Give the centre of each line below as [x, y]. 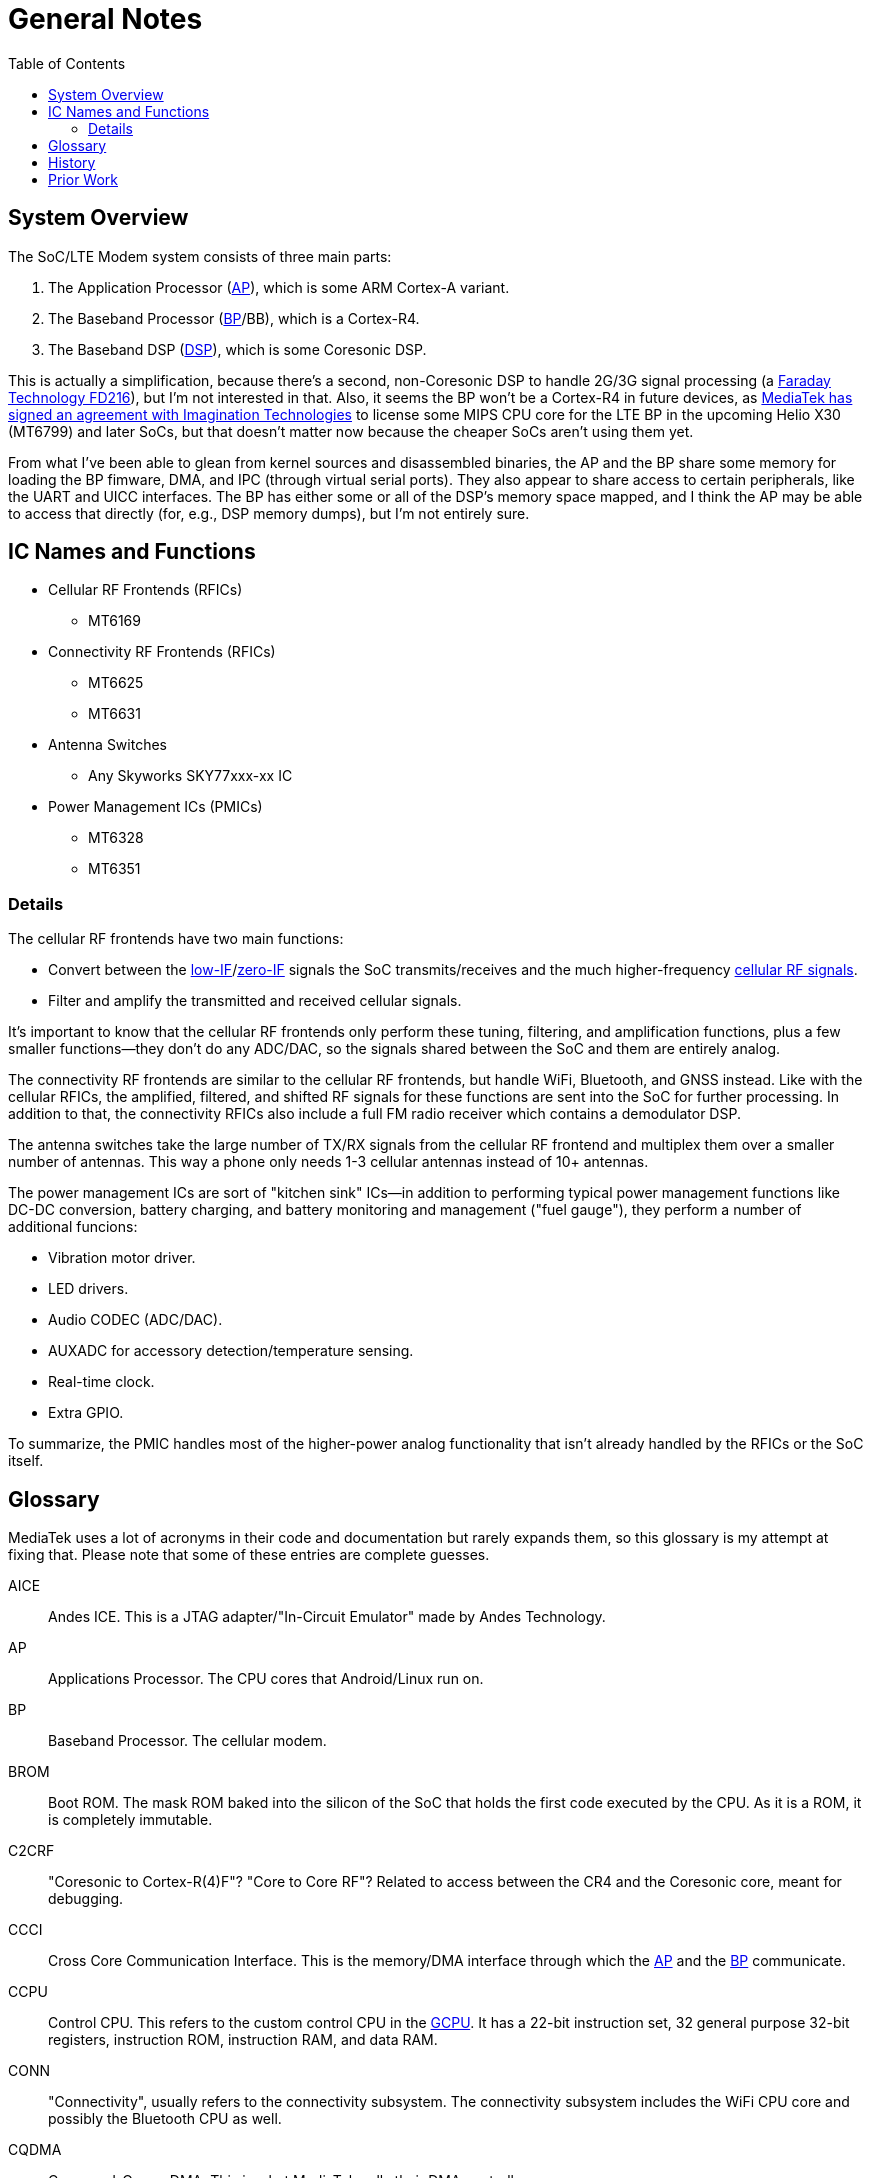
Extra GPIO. [86, 1413]
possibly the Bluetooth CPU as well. [165, 2119]
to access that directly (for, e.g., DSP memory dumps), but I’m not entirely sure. [269, 513]
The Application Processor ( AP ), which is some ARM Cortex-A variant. [279, 287]
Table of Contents [67, 63]
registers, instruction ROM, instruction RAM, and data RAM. [243, 2040]
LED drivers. [88, 1289]
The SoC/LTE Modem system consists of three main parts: [200, 256]
